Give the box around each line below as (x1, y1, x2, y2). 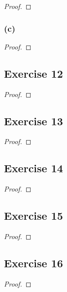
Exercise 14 (4, 160, 63, 176)
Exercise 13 (4, 113, 63, 128)
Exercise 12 (4, 65, 63, 81)
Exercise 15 (4, 208, 63, 223)
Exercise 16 (4, 255, 63, 270)
